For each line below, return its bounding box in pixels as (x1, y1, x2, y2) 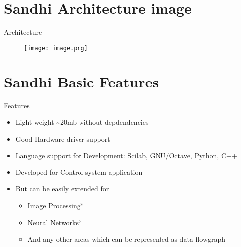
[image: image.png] (24, 44, 88, 52)
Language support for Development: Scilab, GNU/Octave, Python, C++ (15, 150, 237, 161)
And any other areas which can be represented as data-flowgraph (27, 234, 226, 244)
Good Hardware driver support (15, 133, 110, 144)
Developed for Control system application (15, 166, 143, 177)
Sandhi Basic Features (4, 71, 159, 91)
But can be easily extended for (15, 183, 109, 194)
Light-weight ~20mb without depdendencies (15, 117, 149, 127)
